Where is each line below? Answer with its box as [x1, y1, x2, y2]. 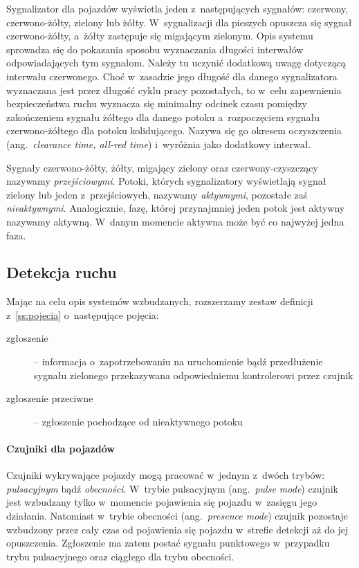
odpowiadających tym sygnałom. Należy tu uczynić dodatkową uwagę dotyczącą [6, 55, 346, 70]
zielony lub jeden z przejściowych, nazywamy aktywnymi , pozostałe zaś [6, 187, 308, 201]
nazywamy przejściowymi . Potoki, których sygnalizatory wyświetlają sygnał [6, 174, 326, 188]
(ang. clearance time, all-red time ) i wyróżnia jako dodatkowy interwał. [6, 136, 311, 151]
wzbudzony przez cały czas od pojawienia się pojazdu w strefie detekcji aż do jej [6, 522, 349, 536]
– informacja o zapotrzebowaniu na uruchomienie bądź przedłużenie [34, 354, 323, 369]
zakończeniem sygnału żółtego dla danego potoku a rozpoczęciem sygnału [6, 109, 320, 124]
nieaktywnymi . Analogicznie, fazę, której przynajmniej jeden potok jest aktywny [6, 201, 345, 215]
